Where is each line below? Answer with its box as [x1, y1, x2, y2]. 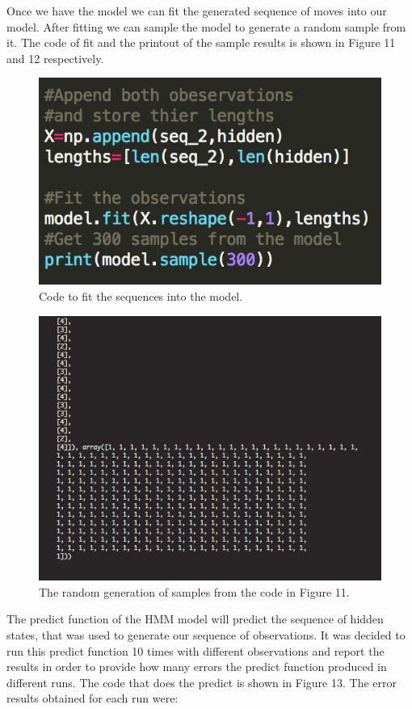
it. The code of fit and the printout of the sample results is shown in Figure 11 [6, 34, 396, 51]
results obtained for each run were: [6, 690, 179, 707]
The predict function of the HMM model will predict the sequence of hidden [6, 610, 384, 627]
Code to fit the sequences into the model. [39, 288, 243, 305]
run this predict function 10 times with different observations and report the [6, 642, 385, 659]
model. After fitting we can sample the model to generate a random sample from [6, 18, 406, 35]
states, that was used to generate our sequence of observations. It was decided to [6, 626, 406, 643]
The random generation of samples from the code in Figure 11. [39, 583, 350, 600]
